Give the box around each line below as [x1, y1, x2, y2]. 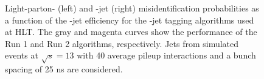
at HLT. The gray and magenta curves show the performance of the [5, 25, 257, 38]
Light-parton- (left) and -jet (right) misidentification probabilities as [5, 2, 259, 14]
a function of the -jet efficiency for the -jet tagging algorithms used [5, 13, 254, 26]
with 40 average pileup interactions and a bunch [77, 49, 256, 62]
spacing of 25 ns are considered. [5, 63, 123, 75]
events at [5, 49, 38, 62]
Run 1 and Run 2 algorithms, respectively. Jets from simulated [5, 37, 239, 49]
